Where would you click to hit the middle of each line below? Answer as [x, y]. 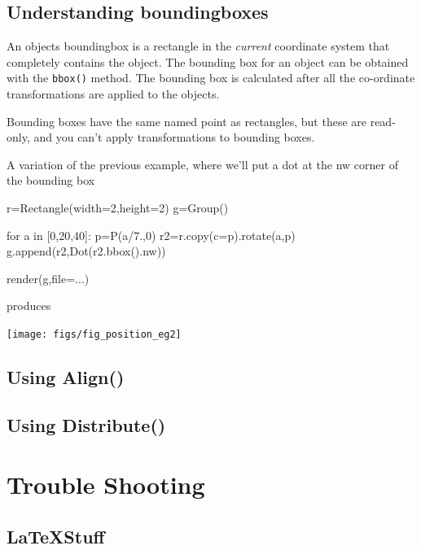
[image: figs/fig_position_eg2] [94, 334]
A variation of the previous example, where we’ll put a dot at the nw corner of [202, 164]
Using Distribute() [86, 424]
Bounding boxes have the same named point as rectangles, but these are [187, 121]
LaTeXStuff [56, 536]
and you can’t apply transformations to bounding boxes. [174, 137]
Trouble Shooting [106, 485]
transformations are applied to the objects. [113, 94]
